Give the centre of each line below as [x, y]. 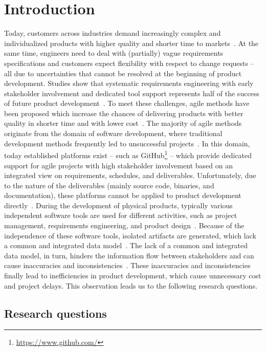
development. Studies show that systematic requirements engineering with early [129, 83]
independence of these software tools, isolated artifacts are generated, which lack [130, 235]
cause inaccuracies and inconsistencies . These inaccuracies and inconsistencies [127, 265]
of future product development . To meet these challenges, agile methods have [127, 103]
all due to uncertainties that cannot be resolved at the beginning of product [123, 73]
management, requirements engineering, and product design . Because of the [124, 225]
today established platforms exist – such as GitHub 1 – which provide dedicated [128, 154]
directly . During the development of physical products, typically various [118, 205]
